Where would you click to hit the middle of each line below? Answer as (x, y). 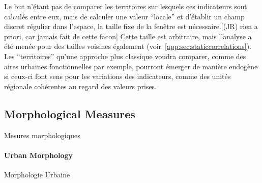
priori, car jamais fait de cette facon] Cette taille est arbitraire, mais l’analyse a (128, 36)
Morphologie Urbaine (37, 174)
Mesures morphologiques (42, 135)
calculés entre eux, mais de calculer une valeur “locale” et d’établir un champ (124, 16)
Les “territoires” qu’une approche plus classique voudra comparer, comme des (125, 56)
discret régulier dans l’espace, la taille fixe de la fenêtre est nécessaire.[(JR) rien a (131, 26)
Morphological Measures (70, 113)
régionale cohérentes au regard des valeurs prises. (81, 86)
